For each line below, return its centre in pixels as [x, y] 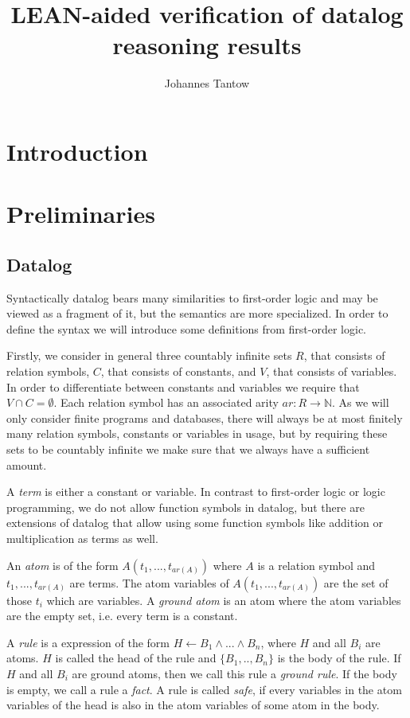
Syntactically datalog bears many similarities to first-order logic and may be [192, 297]
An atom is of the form [62, 565]
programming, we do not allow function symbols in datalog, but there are [185, 507]
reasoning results [207, 45]
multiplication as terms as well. [82, 538]
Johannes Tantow [207, 83]
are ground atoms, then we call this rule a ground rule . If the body [234, 673]
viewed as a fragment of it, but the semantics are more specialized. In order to [197, 313]
